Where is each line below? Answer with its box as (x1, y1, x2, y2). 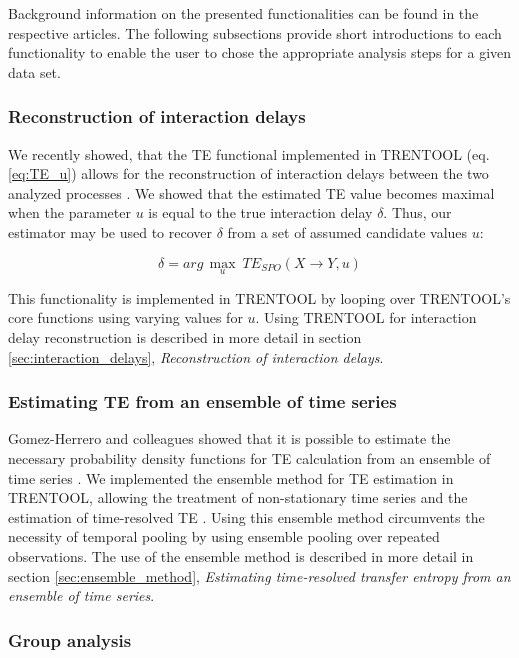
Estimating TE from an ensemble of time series (8, 389, 397, 414)
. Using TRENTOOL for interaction (255, 307, 477, 328)
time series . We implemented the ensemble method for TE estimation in (8, 467, 454, 488)
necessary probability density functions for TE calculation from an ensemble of (8, 447, 491, 468)
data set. (8, 61, 61, 82)
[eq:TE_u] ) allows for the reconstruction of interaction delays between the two (8, 163, 489, 184)
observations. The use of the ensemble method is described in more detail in (8, 545, 474, 566)
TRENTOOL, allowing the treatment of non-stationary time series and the (8, 487, 468, 508)
